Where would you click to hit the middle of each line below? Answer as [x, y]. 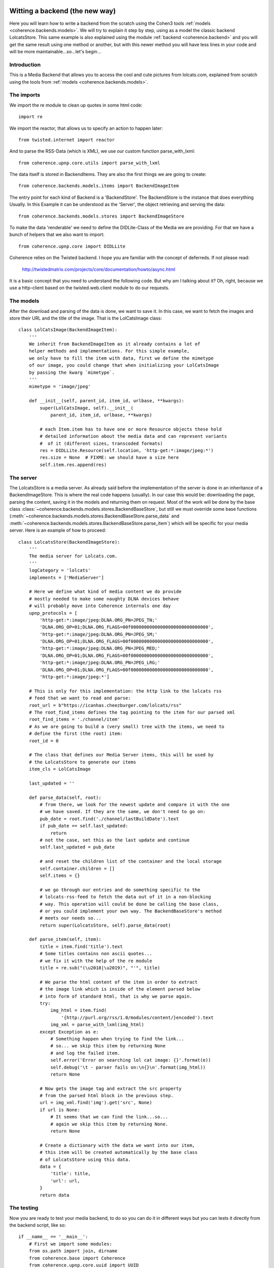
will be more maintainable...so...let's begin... [55, 52]
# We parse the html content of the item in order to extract [119, 982]
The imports [25, 95]
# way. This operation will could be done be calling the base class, [129, 904]
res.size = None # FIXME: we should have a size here [109, 457]
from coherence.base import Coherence [77, 1258]
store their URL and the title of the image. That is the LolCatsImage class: [86, 318]
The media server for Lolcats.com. [73, 556]
